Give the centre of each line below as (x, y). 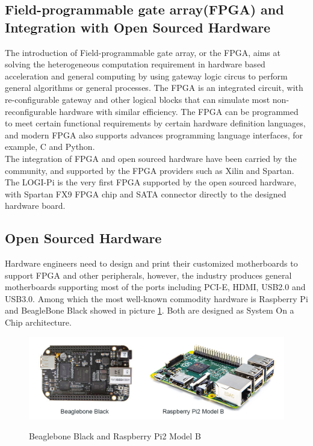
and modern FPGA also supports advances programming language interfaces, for (154, 135)
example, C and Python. (50, 147)
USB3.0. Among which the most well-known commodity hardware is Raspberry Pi (156, 298)
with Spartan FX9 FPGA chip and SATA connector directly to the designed (146, 194)
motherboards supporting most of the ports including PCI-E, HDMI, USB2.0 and (155, 287)
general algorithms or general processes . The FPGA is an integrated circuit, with (154, 88)
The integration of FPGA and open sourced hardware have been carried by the (151, 158)
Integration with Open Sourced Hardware (138, 27)
